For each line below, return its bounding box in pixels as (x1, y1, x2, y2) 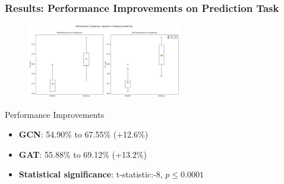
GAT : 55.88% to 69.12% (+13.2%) (18, 148, 147, 160)
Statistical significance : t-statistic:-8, (18, 168, 163, 180)
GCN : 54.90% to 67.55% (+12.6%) (18, 128, 149, 141)
